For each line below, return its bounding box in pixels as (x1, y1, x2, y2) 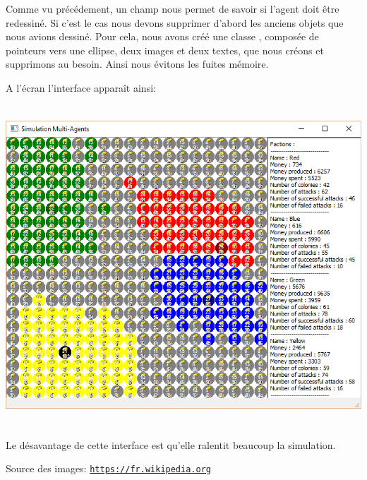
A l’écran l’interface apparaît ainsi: (6, 80, 156, 95)
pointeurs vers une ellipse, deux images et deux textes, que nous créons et (6, 42, 324, 57)
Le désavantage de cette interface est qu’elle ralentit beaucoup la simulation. (6, 437, 336, 452)
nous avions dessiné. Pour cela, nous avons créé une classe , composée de (6, 29, 319, 44)
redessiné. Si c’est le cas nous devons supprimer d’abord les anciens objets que (6, 15, 344, 30)
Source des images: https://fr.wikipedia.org (6, 461, 211, 476)
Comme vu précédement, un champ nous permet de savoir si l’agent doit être (6, 1, 339, 16)
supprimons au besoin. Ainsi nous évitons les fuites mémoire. (6, 56, 269, 71)
